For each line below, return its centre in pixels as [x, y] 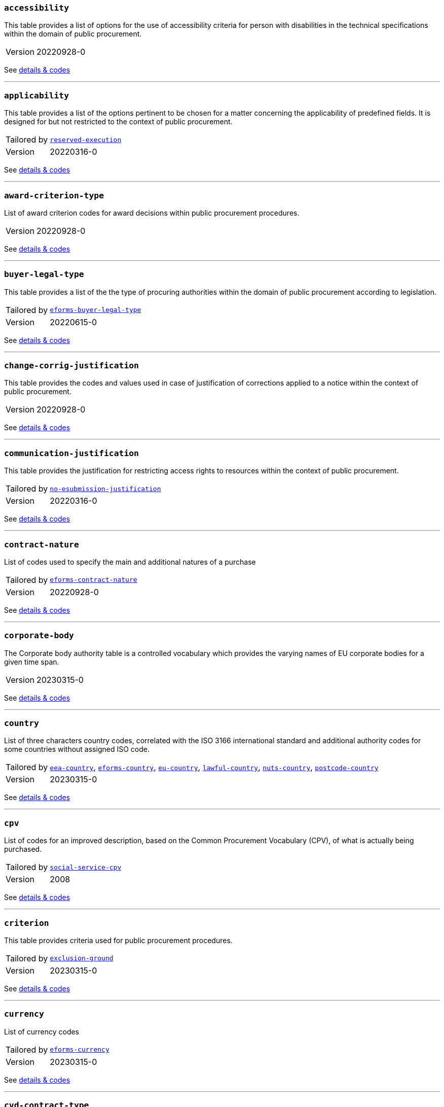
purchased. [23, 849]
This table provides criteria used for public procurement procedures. [118, 940]
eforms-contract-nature [94, 580]
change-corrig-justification [71, 366]
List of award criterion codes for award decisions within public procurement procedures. [152, 213]
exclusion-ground [82, 958]
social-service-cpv [86, 867]
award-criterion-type [54, 195]
